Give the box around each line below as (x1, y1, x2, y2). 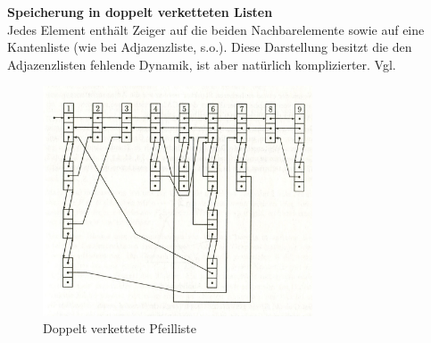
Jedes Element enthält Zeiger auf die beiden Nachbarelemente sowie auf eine (7, 20, 425, 38)
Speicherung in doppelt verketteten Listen (7, 3, 273, 21)
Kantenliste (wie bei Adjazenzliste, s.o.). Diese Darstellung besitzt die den (7, 38, 412, 56)
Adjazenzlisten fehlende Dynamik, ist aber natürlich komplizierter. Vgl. (7, 54, 396, 73)
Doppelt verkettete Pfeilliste (43, 319, 197, 338)
